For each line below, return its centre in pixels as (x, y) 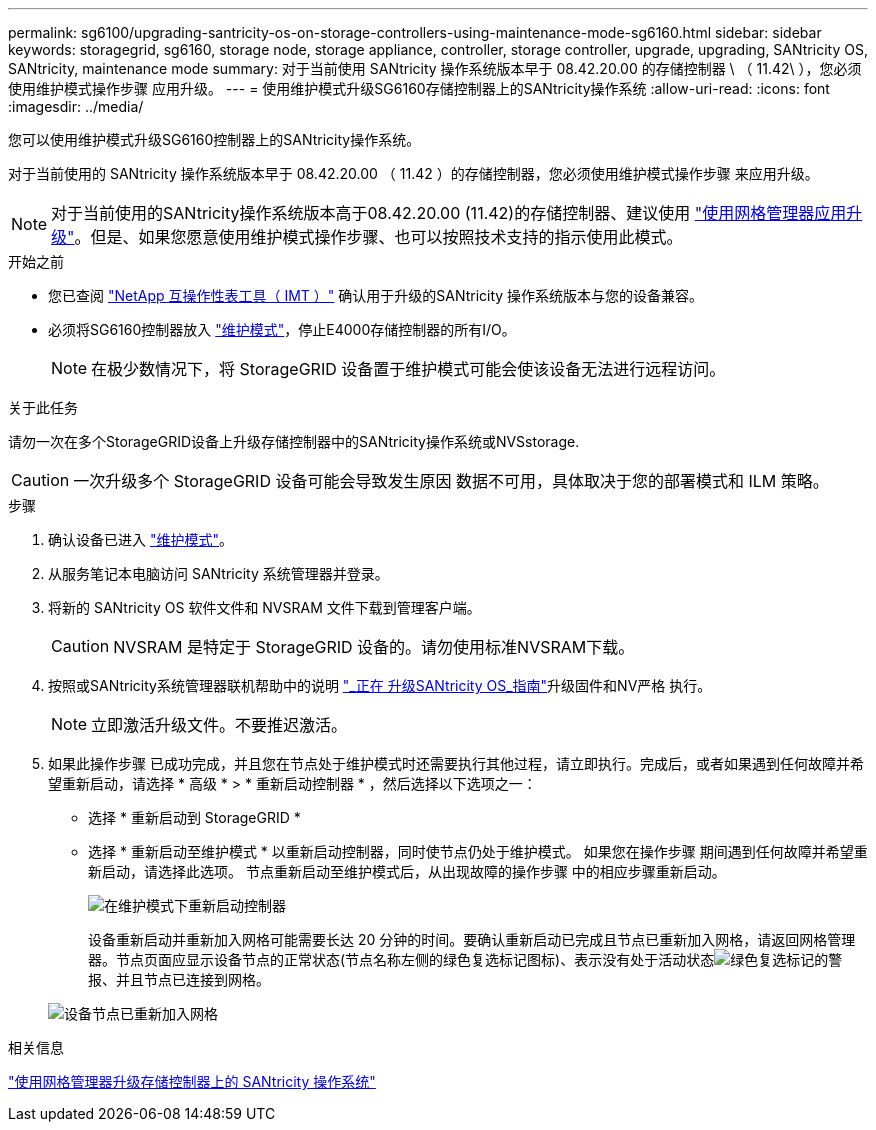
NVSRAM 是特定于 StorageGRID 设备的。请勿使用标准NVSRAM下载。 (374, 647)
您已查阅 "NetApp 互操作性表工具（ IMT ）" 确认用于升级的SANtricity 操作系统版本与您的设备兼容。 (376, 295)
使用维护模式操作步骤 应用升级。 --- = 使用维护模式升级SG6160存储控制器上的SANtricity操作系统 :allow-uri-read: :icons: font (419, 88)
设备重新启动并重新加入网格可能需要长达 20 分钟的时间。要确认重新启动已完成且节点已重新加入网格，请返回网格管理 (472, 939)
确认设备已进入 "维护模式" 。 (140, 539)
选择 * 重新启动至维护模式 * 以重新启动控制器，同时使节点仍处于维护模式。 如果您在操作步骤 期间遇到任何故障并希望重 (478, 851)
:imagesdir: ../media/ (76, 106)
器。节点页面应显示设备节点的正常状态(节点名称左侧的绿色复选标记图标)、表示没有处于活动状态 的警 (465, 959)
